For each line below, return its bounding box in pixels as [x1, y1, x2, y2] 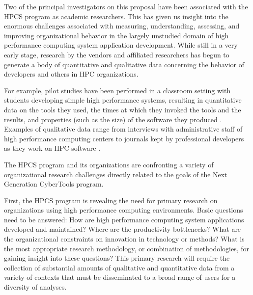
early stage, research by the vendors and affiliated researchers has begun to [4, 49, 229, 59]
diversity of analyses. [4, 282, 67, 292]
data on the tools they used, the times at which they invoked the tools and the [4, 104, 241, 114]
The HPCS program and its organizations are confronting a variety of [4, 159, 214, 169]
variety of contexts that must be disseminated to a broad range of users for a [4, 272, 236, 282]
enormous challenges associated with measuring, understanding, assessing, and [4, 21, 240, 31]
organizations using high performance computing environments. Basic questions [4, 205, 243, 215]
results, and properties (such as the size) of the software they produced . [4, 114, 222, 124]
